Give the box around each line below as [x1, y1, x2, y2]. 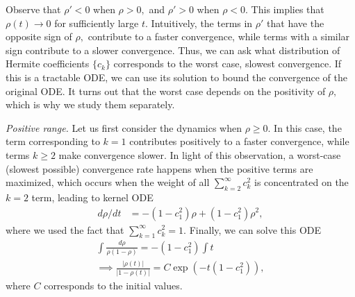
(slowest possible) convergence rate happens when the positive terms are [6, 161, 313, 176]
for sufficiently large [54, 15, 139, 30]
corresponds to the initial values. [44, 278, 183, 292]
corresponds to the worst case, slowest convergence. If [113, 56, 342, 71]
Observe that [6, 2, 61, 16]
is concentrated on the [254, 175, 349, 189]
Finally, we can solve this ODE [189, 222, 322, 237]
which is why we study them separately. [6, 97, 175, 112]
